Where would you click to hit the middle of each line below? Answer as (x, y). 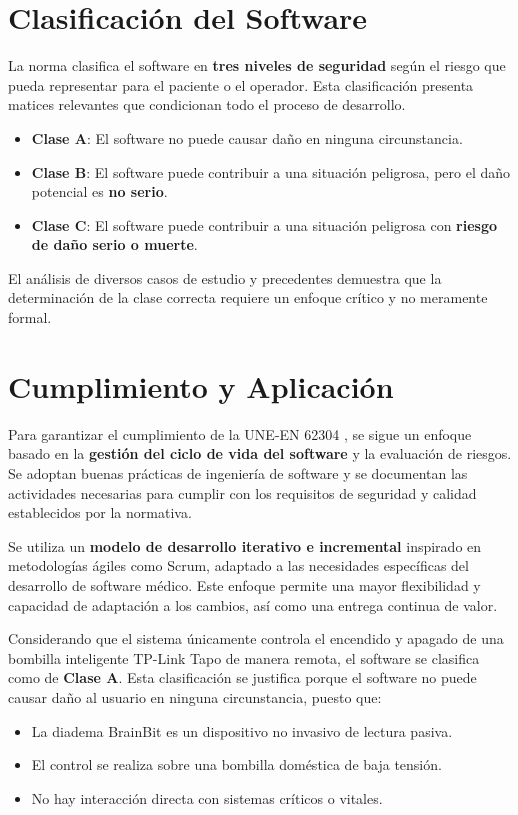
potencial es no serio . (99, 191)
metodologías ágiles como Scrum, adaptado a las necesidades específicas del (238, 565)
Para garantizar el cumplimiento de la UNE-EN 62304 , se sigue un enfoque (240, 433)
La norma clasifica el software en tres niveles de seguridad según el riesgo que (257, 65)
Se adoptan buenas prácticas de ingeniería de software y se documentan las (238, 472)
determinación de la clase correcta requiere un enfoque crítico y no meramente (248, 297)
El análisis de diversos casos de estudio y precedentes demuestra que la (225, 277)
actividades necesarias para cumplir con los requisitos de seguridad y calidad (242, 492)
